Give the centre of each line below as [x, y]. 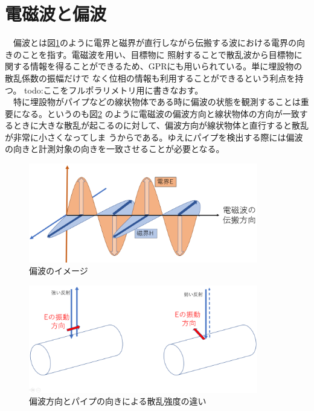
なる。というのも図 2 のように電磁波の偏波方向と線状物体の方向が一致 [160, 113]
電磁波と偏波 [56, 14]
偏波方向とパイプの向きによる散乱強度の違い [118, 401]
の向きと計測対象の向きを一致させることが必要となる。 [115, 149]
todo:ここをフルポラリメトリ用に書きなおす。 [114, 90]
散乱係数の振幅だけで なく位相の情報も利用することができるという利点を [150, 78]
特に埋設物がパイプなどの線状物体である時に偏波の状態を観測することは [157, 102]
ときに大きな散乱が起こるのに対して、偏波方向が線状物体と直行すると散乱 [161, 125]
